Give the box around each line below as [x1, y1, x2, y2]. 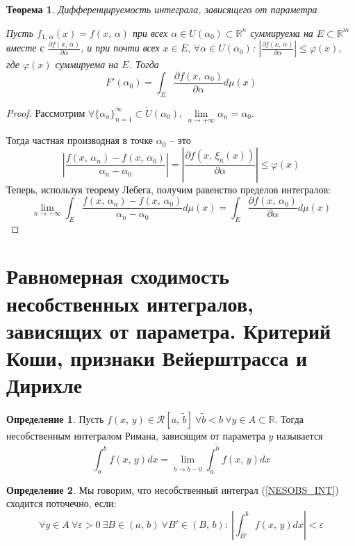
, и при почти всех [80, 40, 160, 55]
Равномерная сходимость [6, 262, 230, 290]
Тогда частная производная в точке [6, 133, 154, 147]
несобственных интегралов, [6, 289, 254, 317]
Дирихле [6, 371, 83, 399]
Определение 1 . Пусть [6, 412, 104, 426]
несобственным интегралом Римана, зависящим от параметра [6, 428, 265, 443]
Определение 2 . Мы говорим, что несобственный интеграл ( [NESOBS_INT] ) [6, 482, 339, 497]
